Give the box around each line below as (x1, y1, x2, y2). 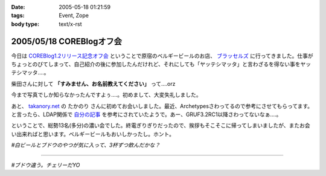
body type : (11, 20, 39, 27)
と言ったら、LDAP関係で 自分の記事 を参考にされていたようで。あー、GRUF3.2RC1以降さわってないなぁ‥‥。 (11, 111, 282, 118)
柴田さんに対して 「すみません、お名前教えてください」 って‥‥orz (11, 80, 176, 87)
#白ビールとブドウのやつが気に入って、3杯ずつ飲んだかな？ (11, 142, 161, 149)
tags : (11, 12, 25, 19)
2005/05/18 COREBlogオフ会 (11, 36, 122, 47)
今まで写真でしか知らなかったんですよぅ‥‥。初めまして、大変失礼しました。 (11, 91, 202, 99)
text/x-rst (59, 20, 82, 27)
